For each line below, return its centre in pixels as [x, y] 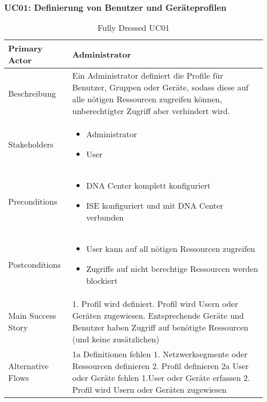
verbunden [105, 217]
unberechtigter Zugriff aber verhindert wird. [151, 111]
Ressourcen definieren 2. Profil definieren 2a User [160, 366]
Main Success [32, 316]
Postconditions [35, 265]
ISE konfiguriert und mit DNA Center [155, 206]
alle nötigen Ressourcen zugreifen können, [147, 99]
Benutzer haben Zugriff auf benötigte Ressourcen [160, 327]
